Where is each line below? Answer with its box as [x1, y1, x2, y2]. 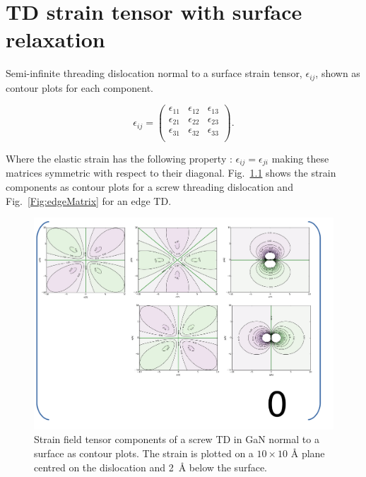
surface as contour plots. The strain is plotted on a [34, 446, 254, 460]
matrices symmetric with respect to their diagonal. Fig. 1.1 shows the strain [6, 165, 336, 180]
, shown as [315, 66, 360, 81]
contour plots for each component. [6, 80, 153, 95]
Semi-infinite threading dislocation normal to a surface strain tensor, [6, 66, 302, 81]
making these [271, 151, 329, 165]
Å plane [290, 446, 325, 460]
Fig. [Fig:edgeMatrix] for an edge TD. [6, 193, 172, 208]
